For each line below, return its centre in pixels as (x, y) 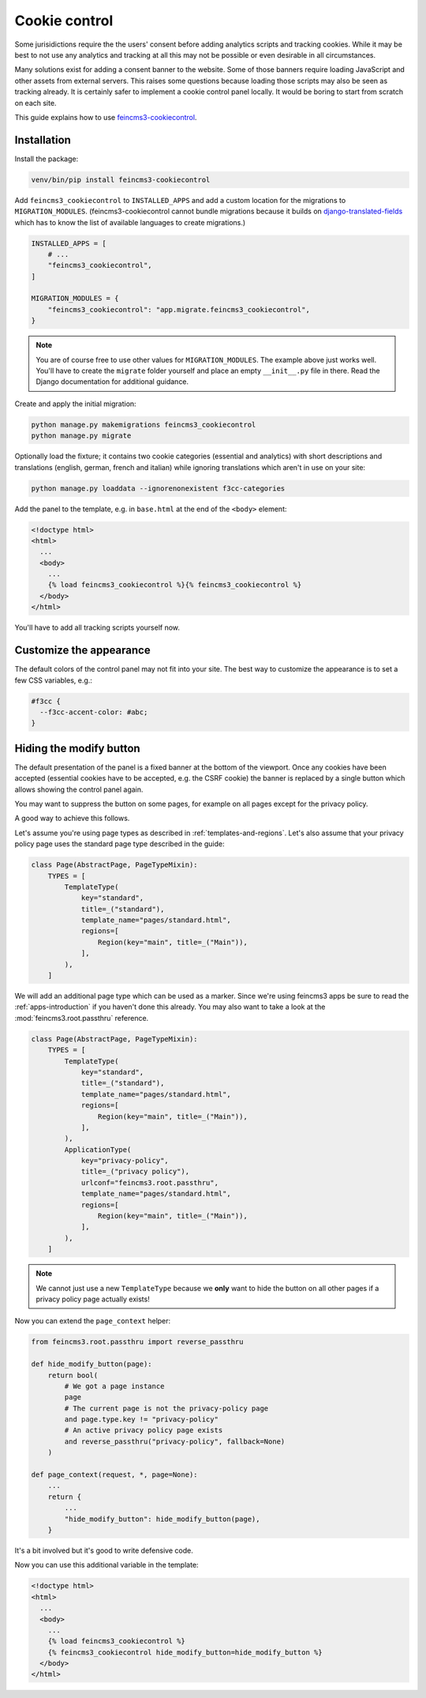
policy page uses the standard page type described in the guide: (120, 844)
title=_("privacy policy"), (135, 1172)
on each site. (35, 103)
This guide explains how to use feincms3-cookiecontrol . (106, 117)
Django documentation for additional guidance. (112, 382)
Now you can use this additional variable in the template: (106, 1565)
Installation (43, 139)
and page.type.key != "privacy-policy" (141, 1419)
